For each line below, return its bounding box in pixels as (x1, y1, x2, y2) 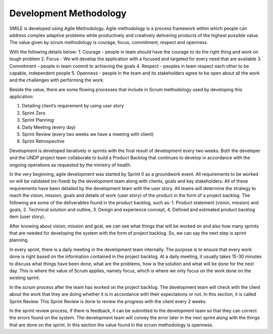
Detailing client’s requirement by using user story (22, 103, 124, 109)
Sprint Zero (22, 109, 45, 116)
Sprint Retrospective (22, 138, 65, 144)
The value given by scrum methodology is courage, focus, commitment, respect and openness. (9, 40, 208, 46)
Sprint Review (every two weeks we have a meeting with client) (22, 131, 154, 137)
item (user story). (9, 213, 45, 220)
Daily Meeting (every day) (22, 124, 76, 130)
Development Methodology (9, 8, 127, 19)
